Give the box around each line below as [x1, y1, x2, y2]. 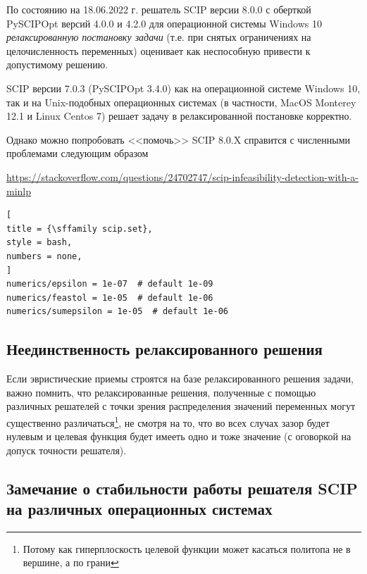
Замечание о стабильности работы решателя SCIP [6, 477, 358, 499]
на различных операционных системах [6, 498, 273, 520]
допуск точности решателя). [6, 442, 127, 457]
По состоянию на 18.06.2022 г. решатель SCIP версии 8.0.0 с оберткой [6, 2, 311, 16]
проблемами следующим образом [6, 146, 149, 161]
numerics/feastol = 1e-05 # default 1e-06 [6, 292, 213, 303]
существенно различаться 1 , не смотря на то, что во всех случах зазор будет [6, 413, 330, 430]
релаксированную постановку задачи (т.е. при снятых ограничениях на [6, 30, 311, 44]
